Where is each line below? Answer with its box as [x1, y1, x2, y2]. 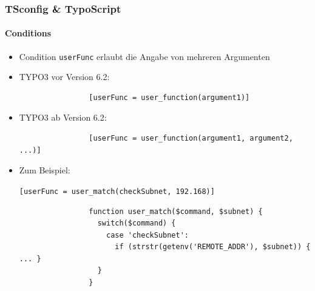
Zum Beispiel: [19, 164, 70, 176]
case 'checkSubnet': [106, 230, 189, 239]
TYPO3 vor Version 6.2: [19, 70, 110, 83]
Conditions [5, 27, 52, 39]
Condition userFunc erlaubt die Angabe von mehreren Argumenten [19, 50, 270, 62]
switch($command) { [97, 219, 176, 228]
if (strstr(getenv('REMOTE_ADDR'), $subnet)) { [115, 242, 311, 252]
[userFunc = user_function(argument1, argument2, [89, 134, 293, 143]
